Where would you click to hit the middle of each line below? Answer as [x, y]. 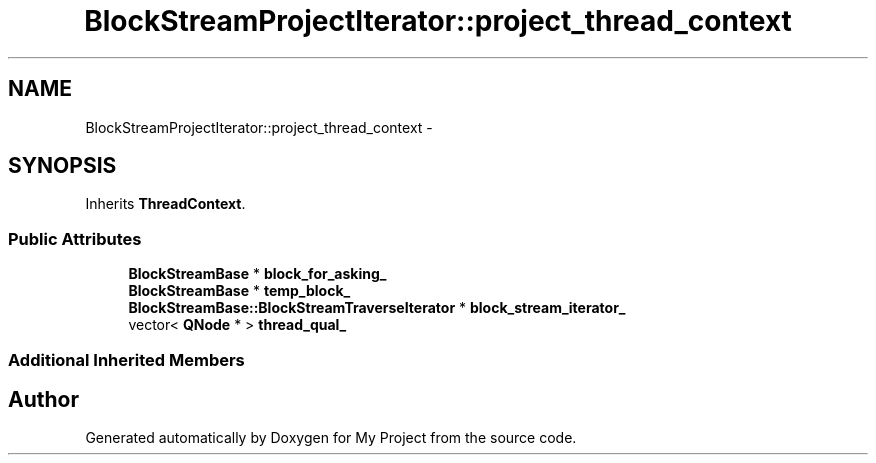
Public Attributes [75, 238]
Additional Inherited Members [126, 359]
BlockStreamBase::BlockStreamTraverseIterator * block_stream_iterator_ [377, 308]
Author [43, 399]
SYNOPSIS [62, 166]
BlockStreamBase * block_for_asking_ [257, 274]
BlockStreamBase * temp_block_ [239, 291]
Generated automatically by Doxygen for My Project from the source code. [331, 438]
